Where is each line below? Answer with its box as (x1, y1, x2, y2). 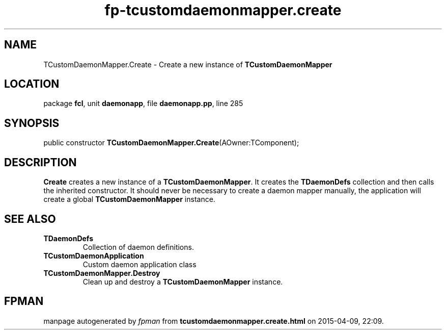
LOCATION (4, 78, 60, 91)
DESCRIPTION (4, 156, 77, 169)
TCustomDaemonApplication (43, 251, 144, 260)
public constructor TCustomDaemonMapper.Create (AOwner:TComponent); (43, 138, 299, 147)
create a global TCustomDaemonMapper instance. (43, 195, 215, 204)
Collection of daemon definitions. (82, 242, 194, 251)
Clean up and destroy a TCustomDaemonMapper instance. (82, 277, 283, 286)
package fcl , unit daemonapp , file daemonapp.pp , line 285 (43, 99, 243, 108)
